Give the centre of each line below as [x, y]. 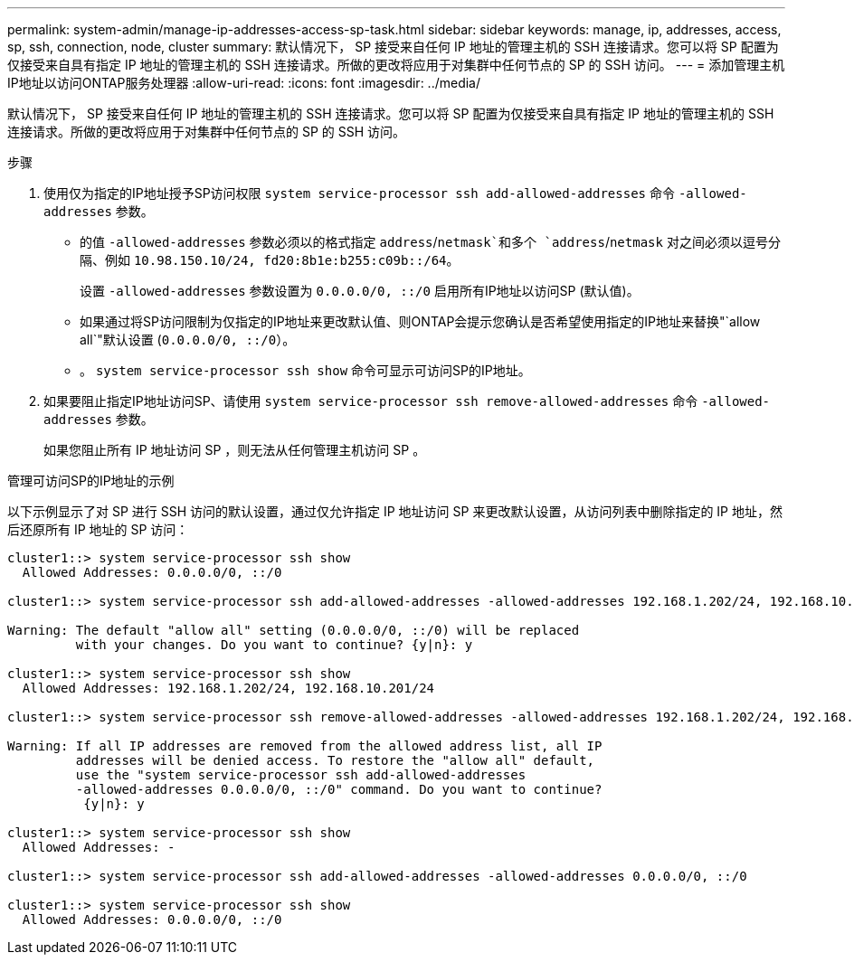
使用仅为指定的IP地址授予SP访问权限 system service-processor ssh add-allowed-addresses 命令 [359, 193]
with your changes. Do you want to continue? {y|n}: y [274, 645]
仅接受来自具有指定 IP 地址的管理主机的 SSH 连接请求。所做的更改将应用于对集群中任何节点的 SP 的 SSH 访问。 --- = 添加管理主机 [396, 65]
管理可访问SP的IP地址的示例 [91, 481]
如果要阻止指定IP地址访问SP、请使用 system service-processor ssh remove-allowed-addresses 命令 [371, 401]
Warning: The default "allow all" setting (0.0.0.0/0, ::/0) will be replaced [294, 630]
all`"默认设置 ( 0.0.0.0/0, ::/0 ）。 [188, 340]
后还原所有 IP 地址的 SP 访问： [98, 529]
